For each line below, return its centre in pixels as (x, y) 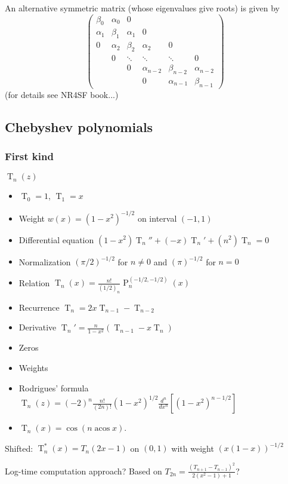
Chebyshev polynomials (79, 126)
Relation (34, 282)
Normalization (45, 261)
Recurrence (39, 307)
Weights (33, 367)
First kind (29, 156)
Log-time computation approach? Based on (83, 471)
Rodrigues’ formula (54, 387)
